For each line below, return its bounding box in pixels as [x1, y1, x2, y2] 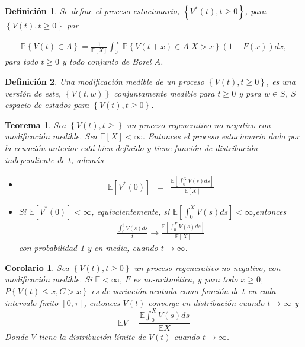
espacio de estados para [5, 98, 89, 111]
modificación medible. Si [5, 273, 92, 285]
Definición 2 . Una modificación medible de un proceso [5, 75, 204, 88]
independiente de [5, 153, 65, 165]
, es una [266, 75, 296, 88]
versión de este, [5, 87, 62, 99]
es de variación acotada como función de [91, 284, 239, 297]
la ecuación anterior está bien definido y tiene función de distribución [5, 142, 258, 154]
